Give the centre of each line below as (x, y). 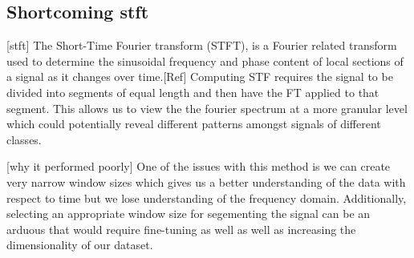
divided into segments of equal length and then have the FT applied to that (193, 92)
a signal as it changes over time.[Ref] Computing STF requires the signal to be (200, 77)
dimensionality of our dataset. (80, 245)
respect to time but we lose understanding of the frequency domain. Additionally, (207, 198)
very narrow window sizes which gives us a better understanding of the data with (206, 181)
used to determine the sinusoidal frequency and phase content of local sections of (205, 60)
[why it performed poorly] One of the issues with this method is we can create (199, 166)
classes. (24, 139)
